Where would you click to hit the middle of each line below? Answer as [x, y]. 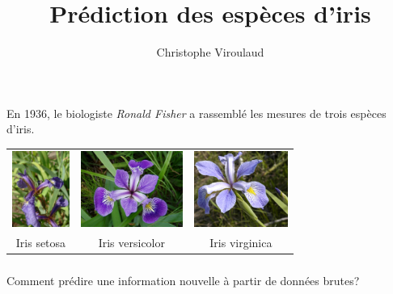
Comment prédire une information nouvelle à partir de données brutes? [183, 280]
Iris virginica [241, 242]
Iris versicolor [131, 242]
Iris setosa [41, 242]
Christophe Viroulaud [210, 52]
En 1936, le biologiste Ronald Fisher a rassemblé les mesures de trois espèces [196, 113]
